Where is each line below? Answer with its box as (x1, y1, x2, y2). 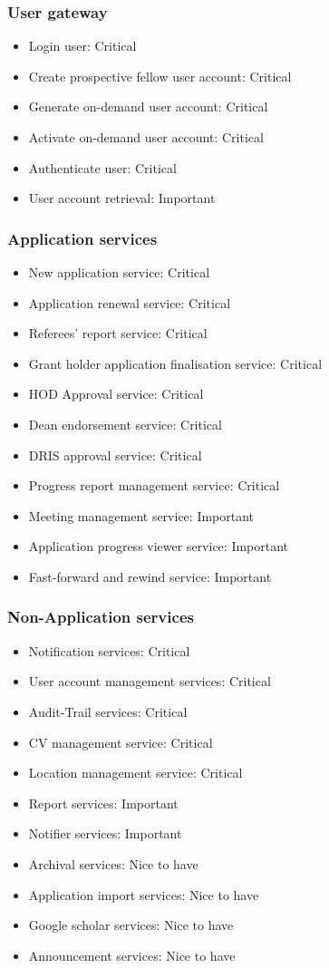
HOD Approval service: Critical (28, 384, 204, 403)
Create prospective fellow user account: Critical (28, 66, 292, 85)
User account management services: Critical (28, 672, 271, 691)
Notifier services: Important (28, 824, 182, 843)
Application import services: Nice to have (28, 885, 259, 904)
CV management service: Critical (28, 732, 213, 751)
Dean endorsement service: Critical (28, 414, 222, 433)
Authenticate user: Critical (28, 158, 177, 177)
